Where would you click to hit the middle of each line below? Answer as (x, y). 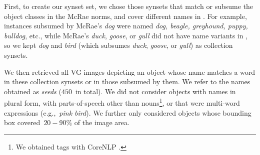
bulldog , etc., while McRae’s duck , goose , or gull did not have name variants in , (126, 35)
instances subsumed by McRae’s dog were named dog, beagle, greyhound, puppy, (126, 26)
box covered (22, 122)
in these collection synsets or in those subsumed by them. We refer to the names (127, 81)
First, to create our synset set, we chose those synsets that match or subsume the (129, 6)
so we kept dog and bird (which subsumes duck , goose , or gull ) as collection (118, 45)
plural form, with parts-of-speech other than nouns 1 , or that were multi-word (122, 102)
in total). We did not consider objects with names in (155, 91)
